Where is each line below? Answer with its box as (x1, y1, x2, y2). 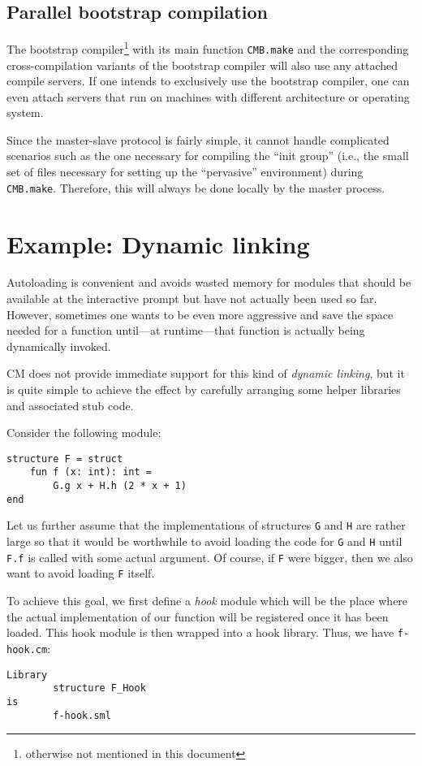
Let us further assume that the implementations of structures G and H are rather (6, 517, 406, 534)
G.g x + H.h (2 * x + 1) (53, 480, 187, 492)
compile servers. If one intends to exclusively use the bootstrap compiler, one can (6, 72, 410, 89)
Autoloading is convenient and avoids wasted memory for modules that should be (6, 274, 411, 291)
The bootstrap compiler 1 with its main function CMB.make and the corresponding (6, 38, 409, 57)
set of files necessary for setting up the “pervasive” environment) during (6, 163, 364, 180)
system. (6, 104, 44, 121)
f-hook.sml (53, 709, 111, 721)
